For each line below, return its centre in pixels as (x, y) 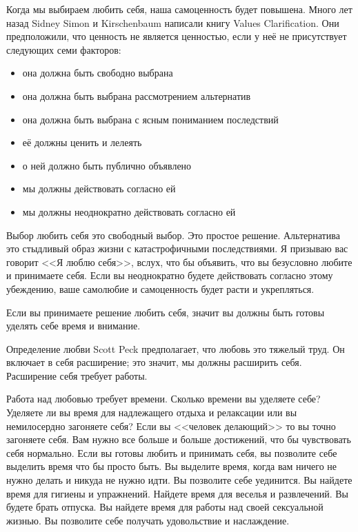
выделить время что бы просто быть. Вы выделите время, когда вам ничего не (172, 466)
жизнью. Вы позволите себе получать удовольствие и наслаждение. (148, 520)
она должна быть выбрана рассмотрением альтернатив (137, 95)
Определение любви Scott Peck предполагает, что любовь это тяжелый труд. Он (176, 348)
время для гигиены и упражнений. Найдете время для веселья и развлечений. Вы (178, 493)
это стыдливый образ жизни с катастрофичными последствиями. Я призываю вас (177, 248)
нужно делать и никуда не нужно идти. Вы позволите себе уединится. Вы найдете (179, 480)
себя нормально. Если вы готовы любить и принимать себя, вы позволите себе (172, 452)
